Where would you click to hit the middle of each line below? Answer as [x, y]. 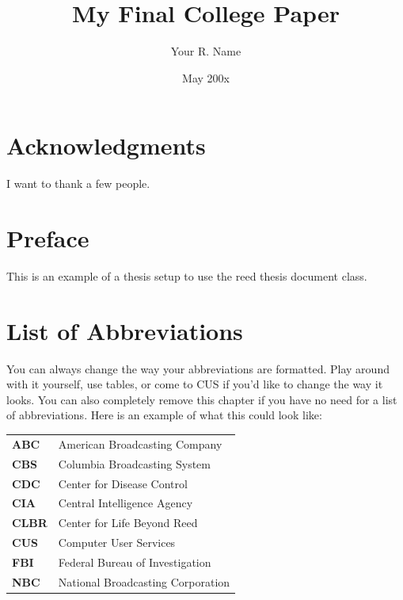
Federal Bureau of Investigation [135, 562]
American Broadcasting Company [140, 443]
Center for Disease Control [123, 483]
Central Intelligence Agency [125, 503]
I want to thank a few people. [78, 183]
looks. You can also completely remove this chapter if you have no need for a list [202, 399]
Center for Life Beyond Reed [128, 523]
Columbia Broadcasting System [134, 463]
